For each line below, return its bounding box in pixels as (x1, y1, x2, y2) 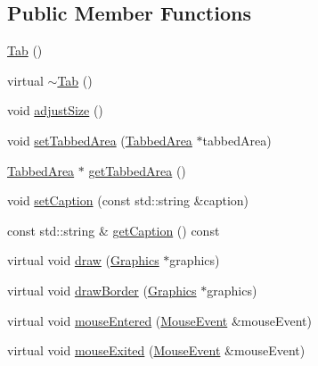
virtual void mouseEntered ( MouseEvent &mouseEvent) (7, 311, 312, 329)
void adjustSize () (7, 101, 103, 120)
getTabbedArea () (88, 161, 186, 179)
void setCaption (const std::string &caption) (7, 191, 249, 210)
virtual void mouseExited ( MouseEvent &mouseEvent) (7, 341, 306, 360)
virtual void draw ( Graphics (7, 251, 159, 270)
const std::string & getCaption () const (7, 220, 220, 239)
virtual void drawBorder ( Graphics (7, 280, 197, 299)
